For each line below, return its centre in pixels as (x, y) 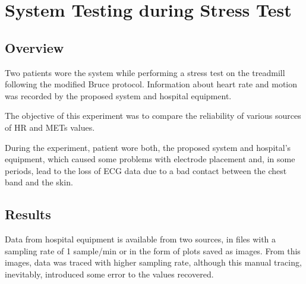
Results (28, 214)
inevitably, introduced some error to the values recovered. (109, 274)
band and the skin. (39, 182)
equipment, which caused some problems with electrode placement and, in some (150, 159)
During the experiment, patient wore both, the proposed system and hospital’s (148, 147)
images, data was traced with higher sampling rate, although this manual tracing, (153, 262)
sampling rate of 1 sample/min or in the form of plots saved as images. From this (153, 250)
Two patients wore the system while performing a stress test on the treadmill (145, 72)
